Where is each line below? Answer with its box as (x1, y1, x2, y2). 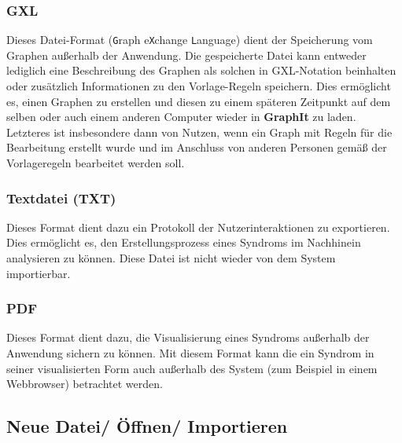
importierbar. (6, 265, 71, 281)
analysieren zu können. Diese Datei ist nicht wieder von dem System (6, 250, 336, 266)
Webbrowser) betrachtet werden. (6, 375, 163, 392)
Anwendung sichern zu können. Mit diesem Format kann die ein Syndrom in (6, 345, 374, 361)
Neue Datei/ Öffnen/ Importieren (6, 414, 288, 438)
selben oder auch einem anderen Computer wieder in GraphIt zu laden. (6, 108, 356, 125)
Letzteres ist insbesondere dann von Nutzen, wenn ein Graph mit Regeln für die (6, 123, 393, 140)
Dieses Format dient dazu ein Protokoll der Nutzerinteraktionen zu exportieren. (6, 218, 390, 235)
